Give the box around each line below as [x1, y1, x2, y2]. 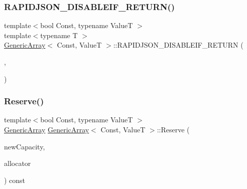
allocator [4, 158, 31, 168]
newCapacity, [4, 141, 45, 151]
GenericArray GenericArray [4, 124, 89, 134]
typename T [40, 30, 78, 40]
